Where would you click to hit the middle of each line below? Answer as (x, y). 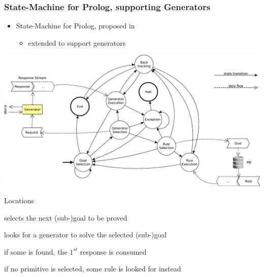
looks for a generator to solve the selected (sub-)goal (86, 235)
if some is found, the (36, 251)
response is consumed (113, 251)
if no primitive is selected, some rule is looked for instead (93, 269)
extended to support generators (77, 42)
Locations (19, 200)
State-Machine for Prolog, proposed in (75, 26)
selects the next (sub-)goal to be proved (66, 217)
